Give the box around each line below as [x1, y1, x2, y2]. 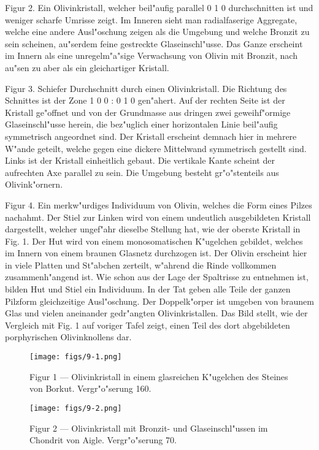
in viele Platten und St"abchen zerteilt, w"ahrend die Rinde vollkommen [5, 258, 277, 271]
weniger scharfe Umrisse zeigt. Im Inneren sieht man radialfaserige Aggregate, [5, 13, 298, 26]
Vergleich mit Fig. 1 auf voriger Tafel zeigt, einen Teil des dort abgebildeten [5, 318, 290, 331]
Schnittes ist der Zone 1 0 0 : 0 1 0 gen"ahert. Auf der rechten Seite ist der [5, 94, 285, 107]
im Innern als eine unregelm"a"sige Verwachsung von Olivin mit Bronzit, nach [5, 49, 298, 62]
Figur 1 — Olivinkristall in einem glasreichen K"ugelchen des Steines [29, 370, 288, 383]
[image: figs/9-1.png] [29, 353, 122, 362]
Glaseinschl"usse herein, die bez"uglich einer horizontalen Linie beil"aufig [5, 118, 278, 131]
